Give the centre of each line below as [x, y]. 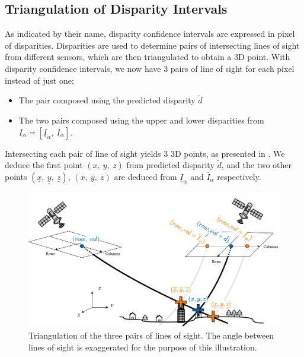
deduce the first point [44, 165]
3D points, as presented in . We [228, 153]
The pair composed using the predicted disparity [107, 100]
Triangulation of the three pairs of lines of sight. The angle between [151, 335]
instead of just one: [39, 80]
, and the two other [257, 165]
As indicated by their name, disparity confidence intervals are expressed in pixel [150, 34]
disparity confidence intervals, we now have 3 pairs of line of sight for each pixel [150, 68]
